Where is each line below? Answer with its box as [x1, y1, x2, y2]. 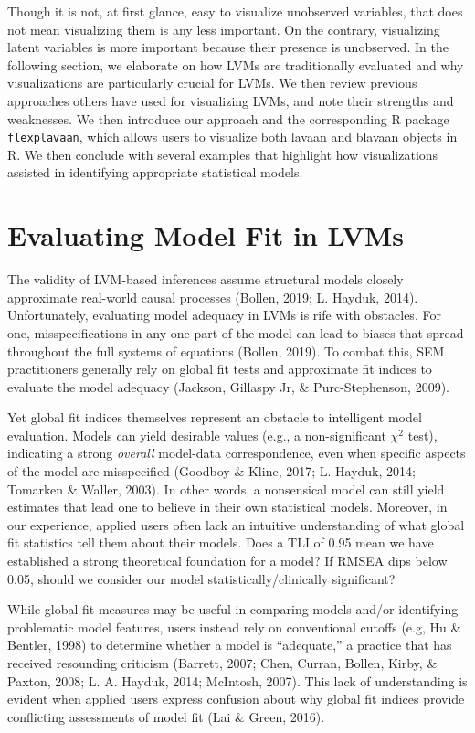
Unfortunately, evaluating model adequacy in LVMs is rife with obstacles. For [7, 305, 441, 324]
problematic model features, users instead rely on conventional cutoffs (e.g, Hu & [7, 617, 461, 636]
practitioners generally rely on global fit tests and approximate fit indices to [7, 359, 432, 378]
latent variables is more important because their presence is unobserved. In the [7, 37, 449, 57]
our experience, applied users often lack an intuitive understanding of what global [7, 515, 465, 534]
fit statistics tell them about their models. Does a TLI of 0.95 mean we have [7, 533, 434, 552]
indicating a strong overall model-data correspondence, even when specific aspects [7, 443, 466, 462]
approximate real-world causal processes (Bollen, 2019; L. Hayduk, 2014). [7, 287, 418, 306]
